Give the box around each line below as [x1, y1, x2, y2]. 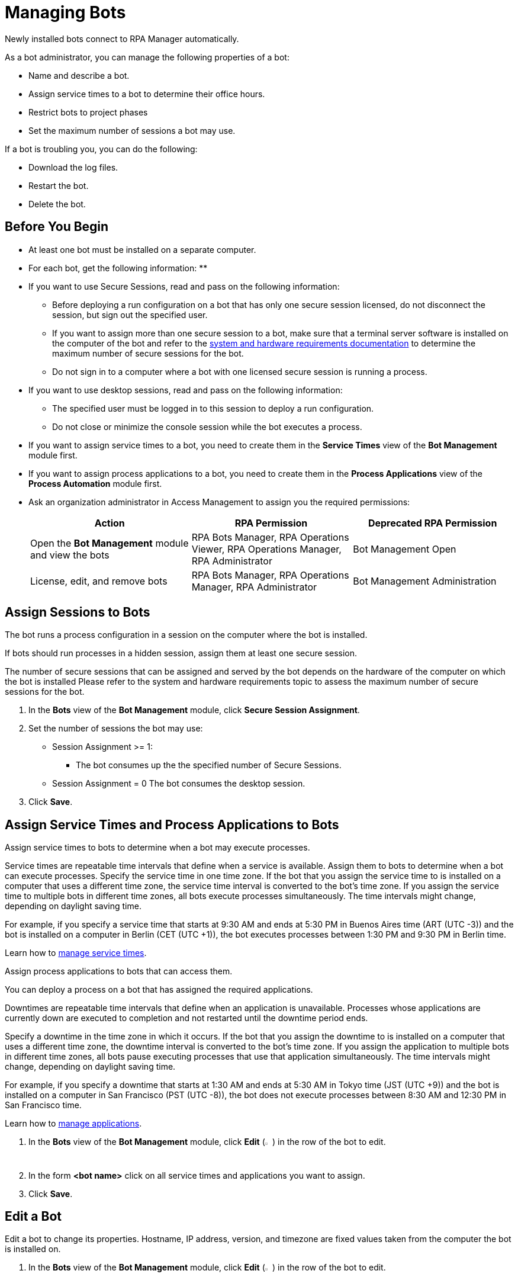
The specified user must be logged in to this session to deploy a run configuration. [52, 403, 374, 413]
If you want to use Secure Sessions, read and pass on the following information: [28, 281, 340, 291]
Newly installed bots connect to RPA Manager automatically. [5, 33, 239, 44]
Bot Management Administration [353, 575, 497, 587]
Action [94, 516, 125, 529]
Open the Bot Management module [30, 537, 189, 549]
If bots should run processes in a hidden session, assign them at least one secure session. [5, 648, 358, 659]
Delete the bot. [28, 198, 86, 209]
